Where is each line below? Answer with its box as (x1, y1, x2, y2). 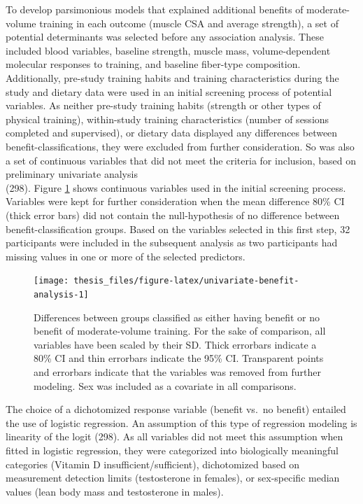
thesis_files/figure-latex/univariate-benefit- (73, 276, 299, 286)
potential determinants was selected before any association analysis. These (6, 29, 324, 44)
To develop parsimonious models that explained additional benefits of (6, 2, 304, 16)
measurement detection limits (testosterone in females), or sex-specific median (6, 470, 340, 485)
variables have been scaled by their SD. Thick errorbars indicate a (34, 337, 317, 351)
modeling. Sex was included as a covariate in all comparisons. (34, 378, 297, 393)
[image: (34, 276, 69, 286)
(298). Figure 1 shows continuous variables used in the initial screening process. (6, 180, 346, 195)
